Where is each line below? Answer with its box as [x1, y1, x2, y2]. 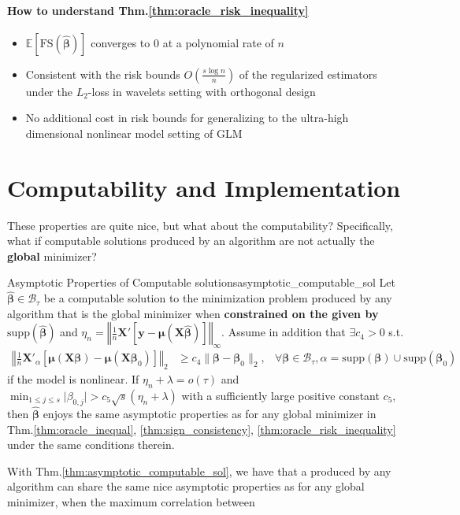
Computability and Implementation [7, 171, 401, 203]
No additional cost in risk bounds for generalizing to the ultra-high [25, 109, 349, 126]
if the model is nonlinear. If [7, 371, 139, 387]
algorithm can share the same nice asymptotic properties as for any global [7, 478, 365, 495]
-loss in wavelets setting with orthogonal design [87, 83, 316, 99]
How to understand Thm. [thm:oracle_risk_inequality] [7, 2, 309, 18]
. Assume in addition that [221, 324, 346, 340]
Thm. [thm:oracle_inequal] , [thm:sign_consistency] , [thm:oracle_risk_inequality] [7, 421, 396, 437]
